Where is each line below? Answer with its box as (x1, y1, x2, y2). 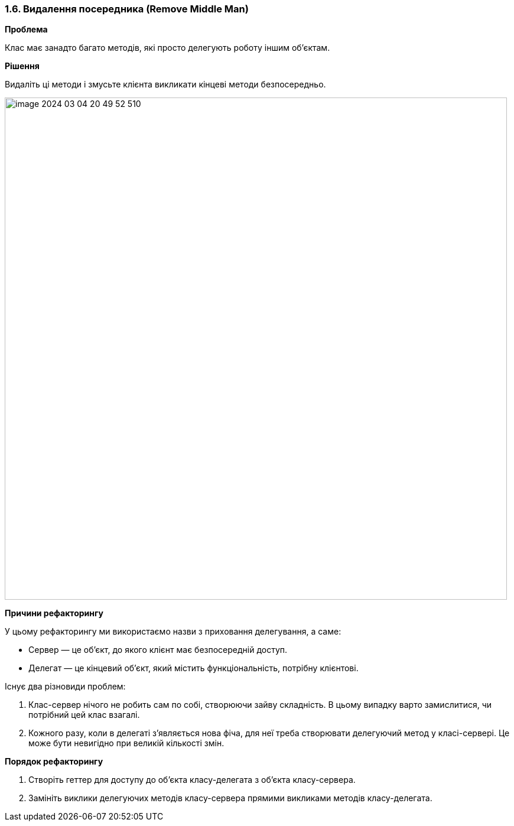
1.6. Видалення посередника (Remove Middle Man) (5, 3, 249, 15)
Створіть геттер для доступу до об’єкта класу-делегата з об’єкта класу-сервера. (28, 775, 356, 785)
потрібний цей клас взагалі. (28, 710, 140, 720)
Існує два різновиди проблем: (5, 681, 126, 692)
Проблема (5, 24, 48, 35)
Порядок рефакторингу (5, 756, 103, 767)
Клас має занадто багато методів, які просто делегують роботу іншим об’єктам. (5, 43, 330, 53)
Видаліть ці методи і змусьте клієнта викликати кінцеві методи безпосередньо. (5, 79, 326, 90)
